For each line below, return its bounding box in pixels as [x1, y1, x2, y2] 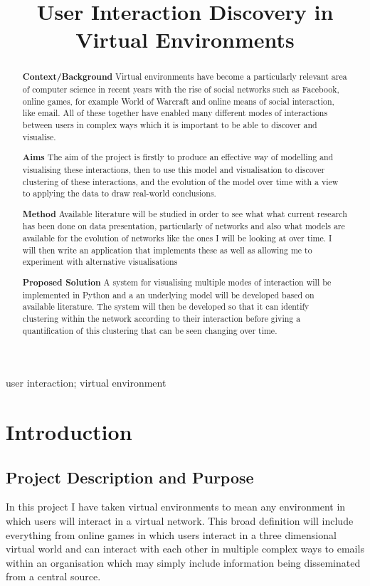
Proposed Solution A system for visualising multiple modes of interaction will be [22, 276, 332, 288]
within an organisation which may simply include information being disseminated [6, 555, 361, 570]
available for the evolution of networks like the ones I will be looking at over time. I [22, 232, 332, 244]
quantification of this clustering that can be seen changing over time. [22, 324, 277, 336]
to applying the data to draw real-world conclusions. [22, 187, 216, 199]
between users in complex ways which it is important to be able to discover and [22, 118, 317, 130]
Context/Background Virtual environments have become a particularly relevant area [22, 70, 347, 83]
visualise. [22, 130, 56, 142]
